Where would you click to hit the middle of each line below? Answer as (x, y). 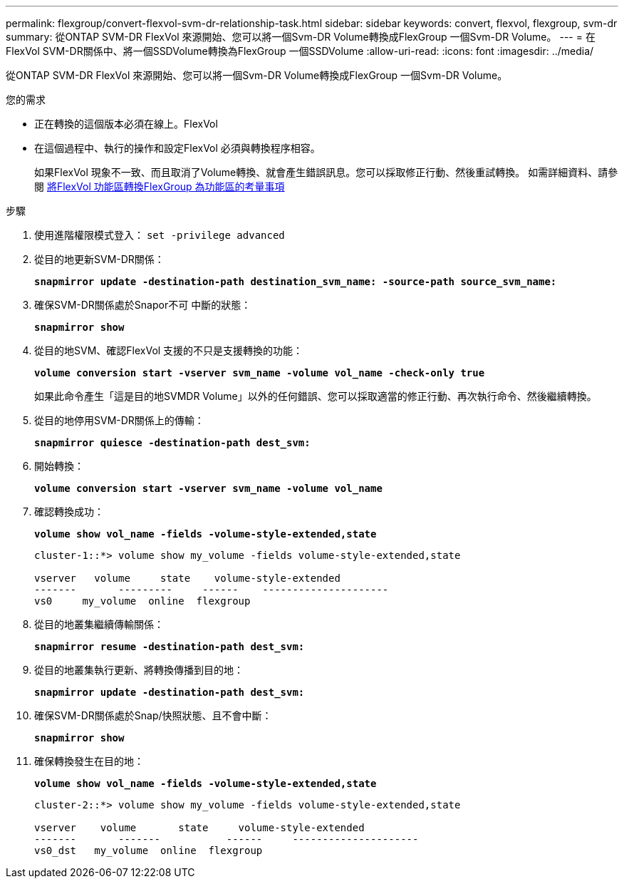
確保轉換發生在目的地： (89, 761)
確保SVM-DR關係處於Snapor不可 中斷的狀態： (143, 305)
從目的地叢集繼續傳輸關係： (99, 624)
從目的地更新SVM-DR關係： (99, 259)
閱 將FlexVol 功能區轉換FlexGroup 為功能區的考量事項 (160, 186)
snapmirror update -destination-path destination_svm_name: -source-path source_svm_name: (296, 282)
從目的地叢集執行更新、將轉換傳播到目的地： (139, 670)
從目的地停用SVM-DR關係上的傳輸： (119, 420)
